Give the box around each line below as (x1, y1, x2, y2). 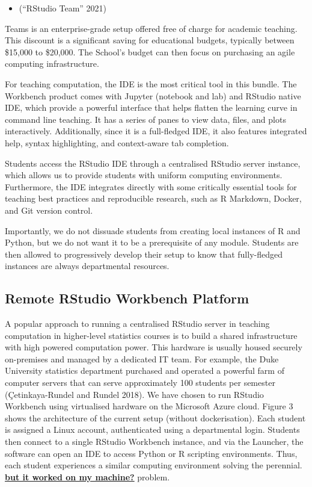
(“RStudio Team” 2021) (19, 2, 107, 14)
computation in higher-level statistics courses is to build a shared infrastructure (5, 329, 298, 341)
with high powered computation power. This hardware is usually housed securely (5, 341, 302, 353)
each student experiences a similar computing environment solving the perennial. (5, 459, 302, 471)
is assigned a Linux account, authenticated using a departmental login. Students (5, 423, 300, 436)
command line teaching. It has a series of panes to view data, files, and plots (5, 113, 286, 125)
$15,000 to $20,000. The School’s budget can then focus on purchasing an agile (5, 45, 295, 58)
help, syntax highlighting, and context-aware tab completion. (5, 136, 229, 149)
